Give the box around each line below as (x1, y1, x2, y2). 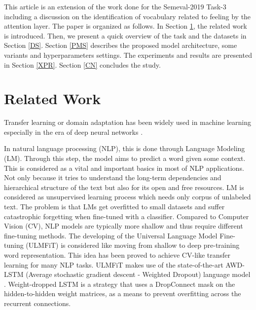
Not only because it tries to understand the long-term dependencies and (4, 172, 221, 183)
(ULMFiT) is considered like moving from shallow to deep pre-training (26, 240, 240, 250)
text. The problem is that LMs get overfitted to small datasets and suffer (4, 201, 225, 212)
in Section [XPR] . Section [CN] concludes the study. (4, 59, 161, 70)
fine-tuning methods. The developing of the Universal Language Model (4, 230, 218, 240)
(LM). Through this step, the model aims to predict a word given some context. (4, 153, 246, 163)
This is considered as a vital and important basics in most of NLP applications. (4, 162, 244, 173)
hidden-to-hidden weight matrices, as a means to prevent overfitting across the (4, 288, 241, 299)
